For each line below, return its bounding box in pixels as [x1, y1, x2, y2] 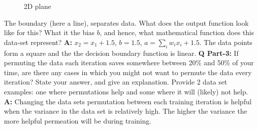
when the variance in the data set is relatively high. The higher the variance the [4, 106, 247, 116]
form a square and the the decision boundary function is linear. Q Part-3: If [4, 47, 239, 58]
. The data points [199, 37, 253, 47]
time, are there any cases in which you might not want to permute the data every [4, 67, 252, 77]
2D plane [24, 1, 52, 11]
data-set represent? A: [4, 37, 72, 47]
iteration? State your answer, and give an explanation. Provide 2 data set [4, 77, 227, 87]
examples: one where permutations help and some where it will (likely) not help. [4, 86, 248, 96]
